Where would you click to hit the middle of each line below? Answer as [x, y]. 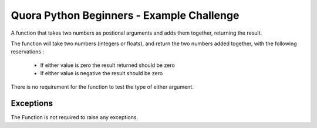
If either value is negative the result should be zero [102, 73]
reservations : [27, 52]
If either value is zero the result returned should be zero [108, 65]
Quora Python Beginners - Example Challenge [125, 15]
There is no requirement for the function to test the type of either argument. [102, 87]
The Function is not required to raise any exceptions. [74, 117]
